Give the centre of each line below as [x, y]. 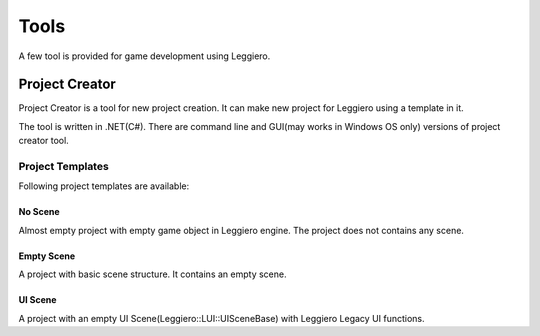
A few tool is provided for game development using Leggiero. [144, 56]
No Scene [39, 212]
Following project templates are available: [104, 186]
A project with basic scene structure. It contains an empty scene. [152, 274]
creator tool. [43, 141]
